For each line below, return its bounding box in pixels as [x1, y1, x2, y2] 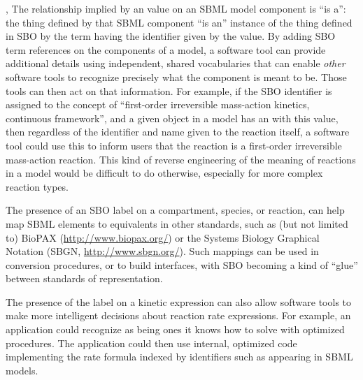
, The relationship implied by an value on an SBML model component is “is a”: [6, 1, 346, 15]
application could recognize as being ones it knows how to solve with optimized [6, 322, 345, 337]
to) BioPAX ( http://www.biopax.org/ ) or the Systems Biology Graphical [6, 230, 320, 244]
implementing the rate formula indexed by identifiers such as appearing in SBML [6, 349, 353, 364]
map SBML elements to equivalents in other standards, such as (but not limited [6, 216, 348, 231]
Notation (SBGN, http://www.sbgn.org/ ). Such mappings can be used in [6, 244, 319, 258]
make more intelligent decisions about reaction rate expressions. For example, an [6, 308, 351, 323]
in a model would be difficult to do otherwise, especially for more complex [6, 166, 323, 180]
